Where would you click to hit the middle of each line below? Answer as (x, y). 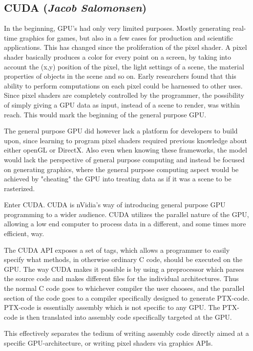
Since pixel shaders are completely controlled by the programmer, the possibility (124, 95)
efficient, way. (24, 233)
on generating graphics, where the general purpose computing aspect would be (121, 169)
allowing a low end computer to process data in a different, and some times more (125, 224)
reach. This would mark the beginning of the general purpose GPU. (105, 114)
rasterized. (20, 188)
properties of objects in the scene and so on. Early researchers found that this (120, 76)
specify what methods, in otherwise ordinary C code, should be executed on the (123, 259)
